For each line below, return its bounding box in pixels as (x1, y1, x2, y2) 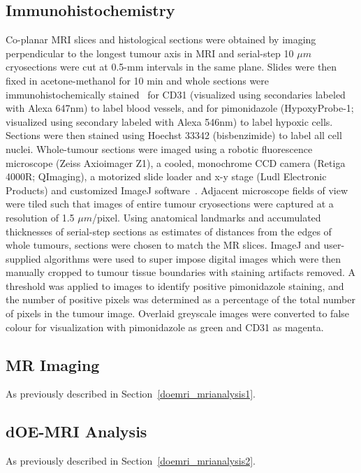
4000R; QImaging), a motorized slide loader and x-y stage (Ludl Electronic (6, 169, 327, 184)
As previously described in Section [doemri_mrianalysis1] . (6, 386, 256, 401)
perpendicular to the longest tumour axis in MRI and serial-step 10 (6, 45, 294, 60)
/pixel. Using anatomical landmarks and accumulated (91, 210, 321, 224)
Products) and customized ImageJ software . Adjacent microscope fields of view (6, 182, 348, 197)
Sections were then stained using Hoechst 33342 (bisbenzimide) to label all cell (6, 128, 342, 143)
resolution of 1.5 (6, 210, 75, 224)
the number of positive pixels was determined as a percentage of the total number (6, 292, 355, 307)
